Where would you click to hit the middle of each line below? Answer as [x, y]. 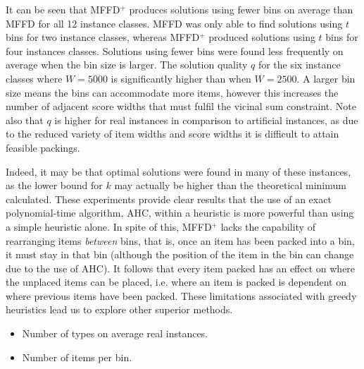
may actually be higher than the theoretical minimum [230, 185]
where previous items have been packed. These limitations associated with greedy [181, 295]
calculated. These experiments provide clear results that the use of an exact [169, 199]
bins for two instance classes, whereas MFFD [103, 37]
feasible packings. [43, 147]
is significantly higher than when [181, 78]
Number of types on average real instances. [115, 333]
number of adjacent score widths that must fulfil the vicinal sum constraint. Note [181, 106]
